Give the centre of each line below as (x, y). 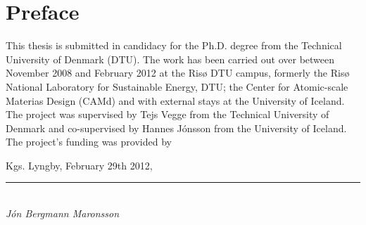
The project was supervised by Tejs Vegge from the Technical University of (168, 114)
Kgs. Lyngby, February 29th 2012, (79, 165)
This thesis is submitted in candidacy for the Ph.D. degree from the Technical (174, 45)
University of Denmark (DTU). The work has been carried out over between (170, 59)
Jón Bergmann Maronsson (63, 213)
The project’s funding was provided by (89, 142)
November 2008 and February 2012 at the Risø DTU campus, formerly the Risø (178, 73)
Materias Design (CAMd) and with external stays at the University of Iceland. (175, 100)
